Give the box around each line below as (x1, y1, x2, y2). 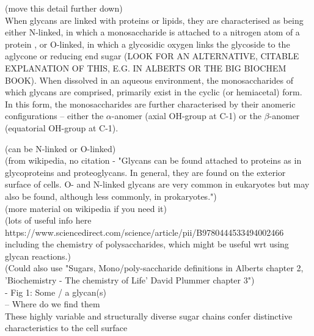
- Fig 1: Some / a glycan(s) (5, 285, 106, 298)
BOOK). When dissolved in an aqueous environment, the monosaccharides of (5, 73, 293, 86)
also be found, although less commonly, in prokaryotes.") (5, 189, 217, 202)
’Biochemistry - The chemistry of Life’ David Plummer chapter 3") (5, 274, 255, 287)
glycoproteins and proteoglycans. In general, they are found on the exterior (5, 166, 286, 178)
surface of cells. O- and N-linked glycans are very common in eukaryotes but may (5, 178, 310, 191)
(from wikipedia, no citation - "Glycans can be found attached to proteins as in (5, 154, 302, 167)
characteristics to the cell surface (5, 321, 128, 334)
